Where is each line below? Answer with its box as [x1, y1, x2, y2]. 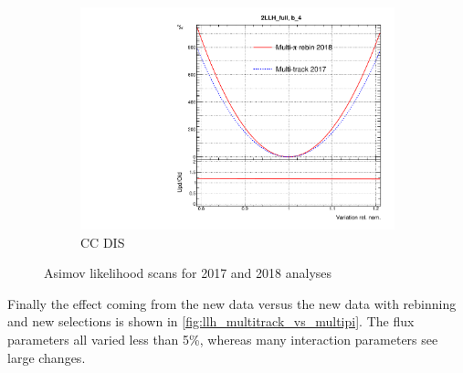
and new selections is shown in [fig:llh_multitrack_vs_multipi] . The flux [7, 312, 415, 331]
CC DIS [80, 232, 125, 251]
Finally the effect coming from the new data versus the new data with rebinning [7, 293, 457, 313]
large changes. [7, 347, 86, 367]
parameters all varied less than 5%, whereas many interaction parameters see [7, 330, 438, 349]
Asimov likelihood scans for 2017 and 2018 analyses [44, 263, 332, 282]
